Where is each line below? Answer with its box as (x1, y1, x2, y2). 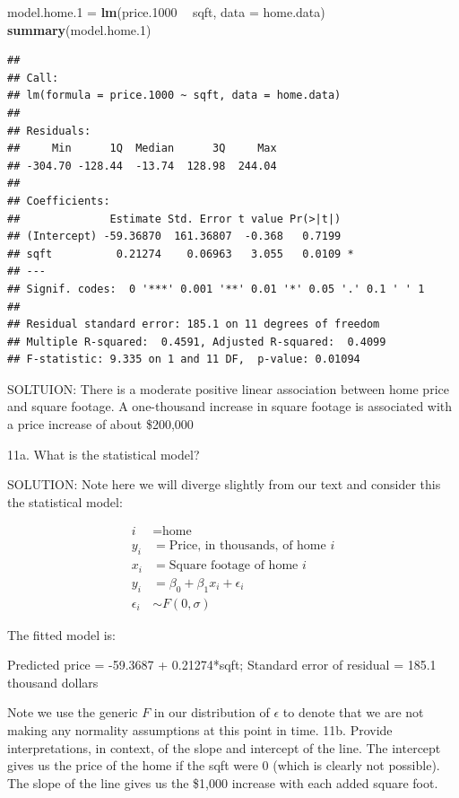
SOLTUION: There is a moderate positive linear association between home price (7, 379, 449, 398)
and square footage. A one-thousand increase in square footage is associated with (7, 397, 453, 416)
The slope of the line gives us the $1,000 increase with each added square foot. (7, 773, 438, 792)
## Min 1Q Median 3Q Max (7, 142, 277, 155)
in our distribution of (153, 703, 270, 722)
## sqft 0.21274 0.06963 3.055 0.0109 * (7, 247, 354, 260)
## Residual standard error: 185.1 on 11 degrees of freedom (7, 318, 380, 331)
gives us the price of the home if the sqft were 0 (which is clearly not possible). (7, 756, 440, 775)
